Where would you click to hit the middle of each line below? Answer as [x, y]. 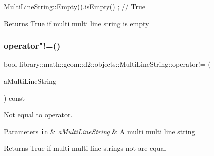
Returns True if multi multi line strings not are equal [85, 148]
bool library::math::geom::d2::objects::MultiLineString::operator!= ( [107, 64]
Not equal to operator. [38, 114]
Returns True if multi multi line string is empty [77, 23]
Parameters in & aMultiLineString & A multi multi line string [100, 131]
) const [15, 97]
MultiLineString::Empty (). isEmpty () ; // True [75, 6]
